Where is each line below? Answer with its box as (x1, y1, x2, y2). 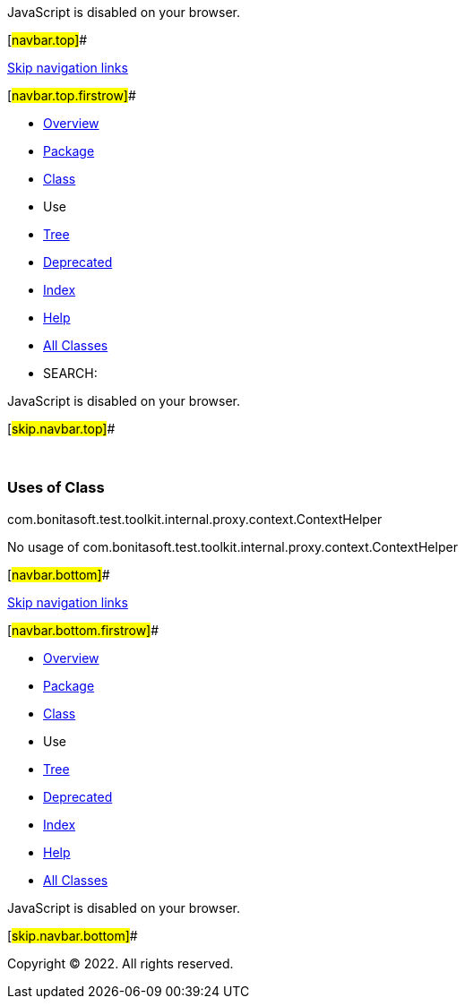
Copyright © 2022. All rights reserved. (7, 955, 234, 971)
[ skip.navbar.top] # (7, 421, 116, 436)
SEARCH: (43, 365, 98, 381)
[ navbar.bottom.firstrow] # (7, 622, 159, 638)
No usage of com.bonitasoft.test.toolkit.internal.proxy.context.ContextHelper (7, 538, 458, 555)
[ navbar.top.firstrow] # (7, 88, 136, 103)
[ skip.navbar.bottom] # (7, 927, 138, 943)
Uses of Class (7, 478, 105, 497)
